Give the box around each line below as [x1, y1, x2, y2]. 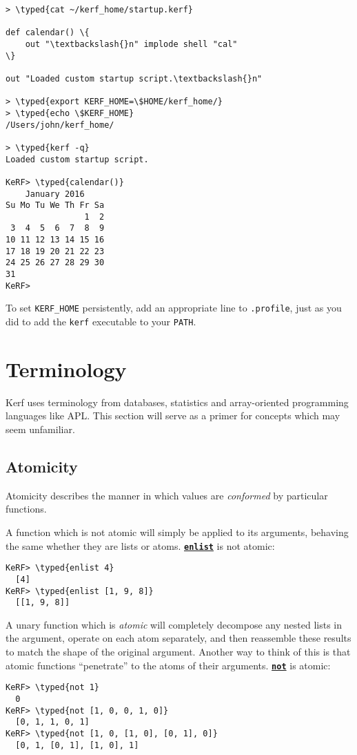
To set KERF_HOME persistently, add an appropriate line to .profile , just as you [6, 300, 342, 315]
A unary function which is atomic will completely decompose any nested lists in [6, 617, 343, 631]
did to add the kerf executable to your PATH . [6, 314, 196, 329]
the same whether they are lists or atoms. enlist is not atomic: [6, 538, 275, 553]
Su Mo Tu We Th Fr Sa [6, 200, 105, 211]
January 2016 [25, 189, 85, 199]
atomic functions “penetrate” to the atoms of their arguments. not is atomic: [6, 658, 331, 672]
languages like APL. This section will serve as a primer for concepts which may [6, 408, 340, 423]
